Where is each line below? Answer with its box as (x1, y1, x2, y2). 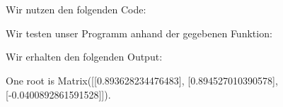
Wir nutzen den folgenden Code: (6, 2, 146, 17)
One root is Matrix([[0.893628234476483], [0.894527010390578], (6, 73, 278, 87)
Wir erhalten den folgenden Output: (6, 49, 163, 64)
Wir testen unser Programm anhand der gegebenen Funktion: (6, 25, 272, 40)
